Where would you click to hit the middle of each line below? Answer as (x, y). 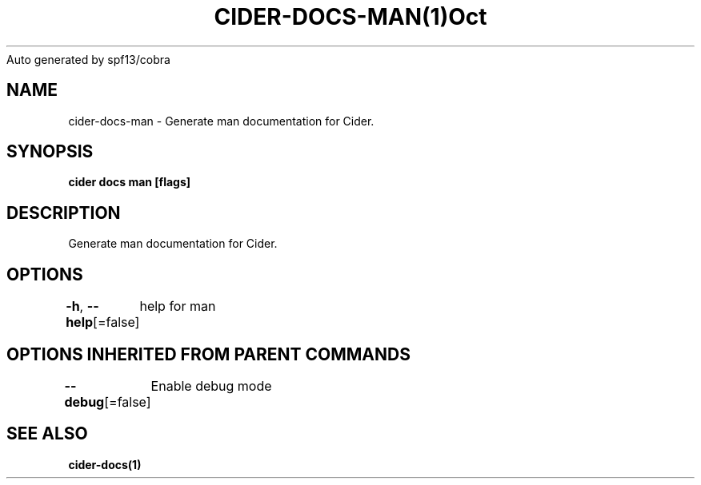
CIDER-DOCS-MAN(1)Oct (350, 17)
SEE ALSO (47, 434)
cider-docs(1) (105, 464)
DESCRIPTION (64, 213)
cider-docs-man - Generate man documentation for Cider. (221, 121)
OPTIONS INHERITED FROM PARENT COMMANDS (208, 354)
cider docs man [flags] (130, 182)
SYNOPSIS (50, 152)
